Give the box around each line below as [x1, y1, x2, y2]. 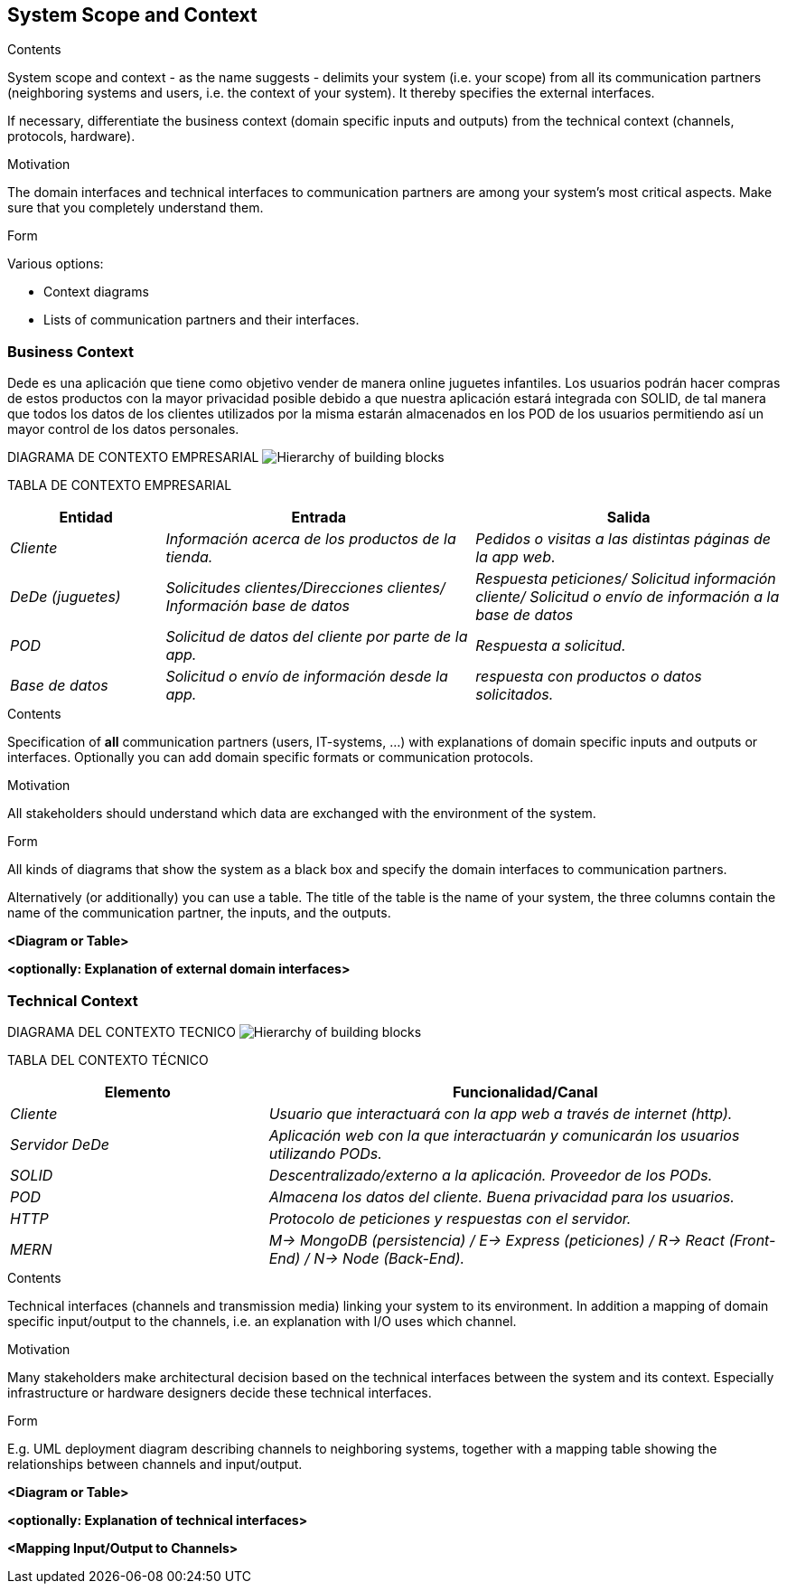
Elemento [104, 1082, 171, 1101]
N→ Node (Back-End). [314, 1248, 465, 1267]
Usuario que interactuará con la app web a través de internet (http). [268, 1104, 733, 1123]
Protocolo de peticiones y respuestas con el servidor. [268, 1209, 632, 1228]
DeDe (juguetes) [10, 588, 121, 607]
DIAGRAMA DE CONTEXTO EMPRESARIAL [7, 449, 259, 466]
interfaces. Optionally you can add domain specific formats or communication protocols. [7, 749, 534, 766]
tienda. [165, 548, 213, 567]
